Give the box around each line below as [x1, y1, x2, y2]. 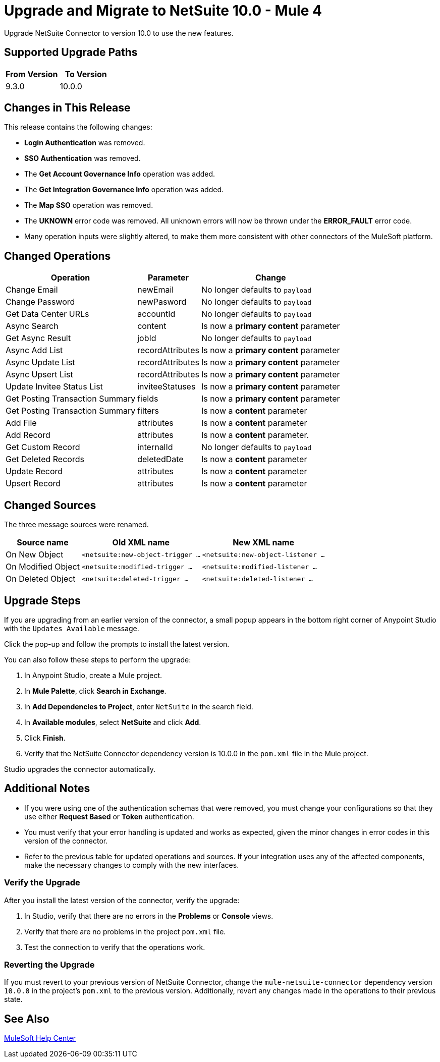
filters [137, 406, 159, 416]
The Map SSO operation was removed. [24, 201, 153, 210]
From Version [6, 69, 58, 79]
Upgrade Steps [4, 594, 81, 607]
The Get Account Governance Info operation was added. [24, 170, 215, 179]
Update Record [6, 466, 63, 477]
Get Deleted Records [6, 454, 84, 465]
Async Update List [6, 357, 75, 368]
